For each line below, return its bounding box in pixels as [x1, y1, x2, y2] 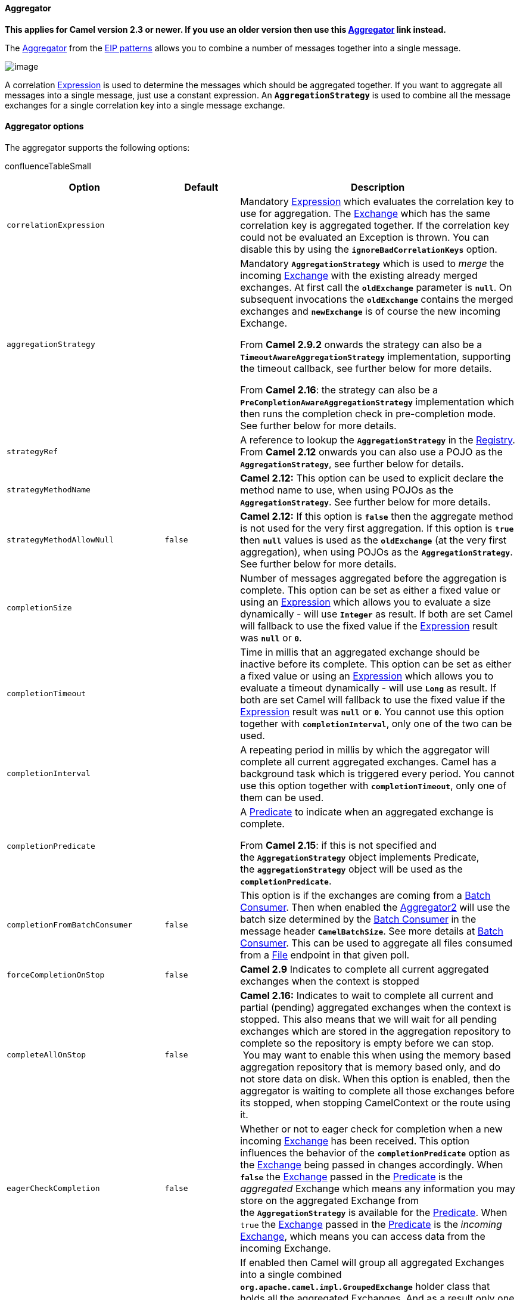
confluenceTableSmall [5, 160, 91, 171]
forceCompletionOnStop [7, 970, 105, 980]
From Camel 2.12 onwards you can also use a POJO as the [240, 445, 503, 458]
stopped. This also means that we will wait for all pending [240, 1013, 497, 1025]
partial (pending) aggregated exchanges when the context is [240, 1001, 511, 1013]
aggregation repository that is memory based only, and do [240, 1060, 501, 1073]
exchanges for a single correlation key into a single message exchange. [5, 100, 285, 110]
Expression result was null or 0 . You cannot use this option [240, 705, 504, 718]
